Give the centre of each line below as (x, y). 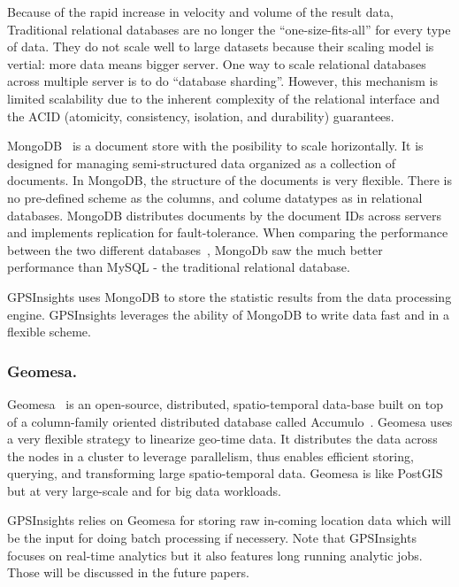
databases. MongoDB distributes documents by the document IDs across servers (225, 215)
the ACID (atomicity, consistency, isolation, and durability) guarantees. (201, 116)
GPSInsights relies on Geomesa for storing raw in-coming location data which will (229, 520)
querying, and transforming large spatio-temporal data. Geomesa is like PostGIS (225, 473)
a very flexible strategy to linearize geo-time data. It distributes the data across (222, 439)
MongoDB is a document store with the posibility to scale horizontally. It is (215, 146)
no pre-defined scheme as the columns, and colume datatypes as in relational (215, 197)
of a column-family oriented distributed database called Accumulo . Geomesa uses (230, 421)
